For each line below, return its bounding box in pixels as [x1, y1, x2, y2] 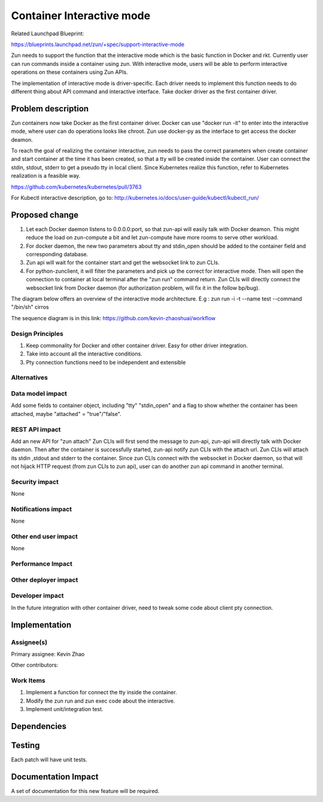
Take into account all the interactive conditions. [26, 350, 143, 357]
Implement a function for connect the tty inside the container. [26, 689, 178, 696]
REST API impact [11, 425, 61, 433]
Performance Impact [11, 560, 73, 568]
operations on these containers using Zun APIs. [11, 69, 128, 76]
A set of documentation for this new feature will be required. [11, 788, 160, 795]
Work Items [11, 676, 45, 685]
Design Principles [11, 329, 64, 338]
